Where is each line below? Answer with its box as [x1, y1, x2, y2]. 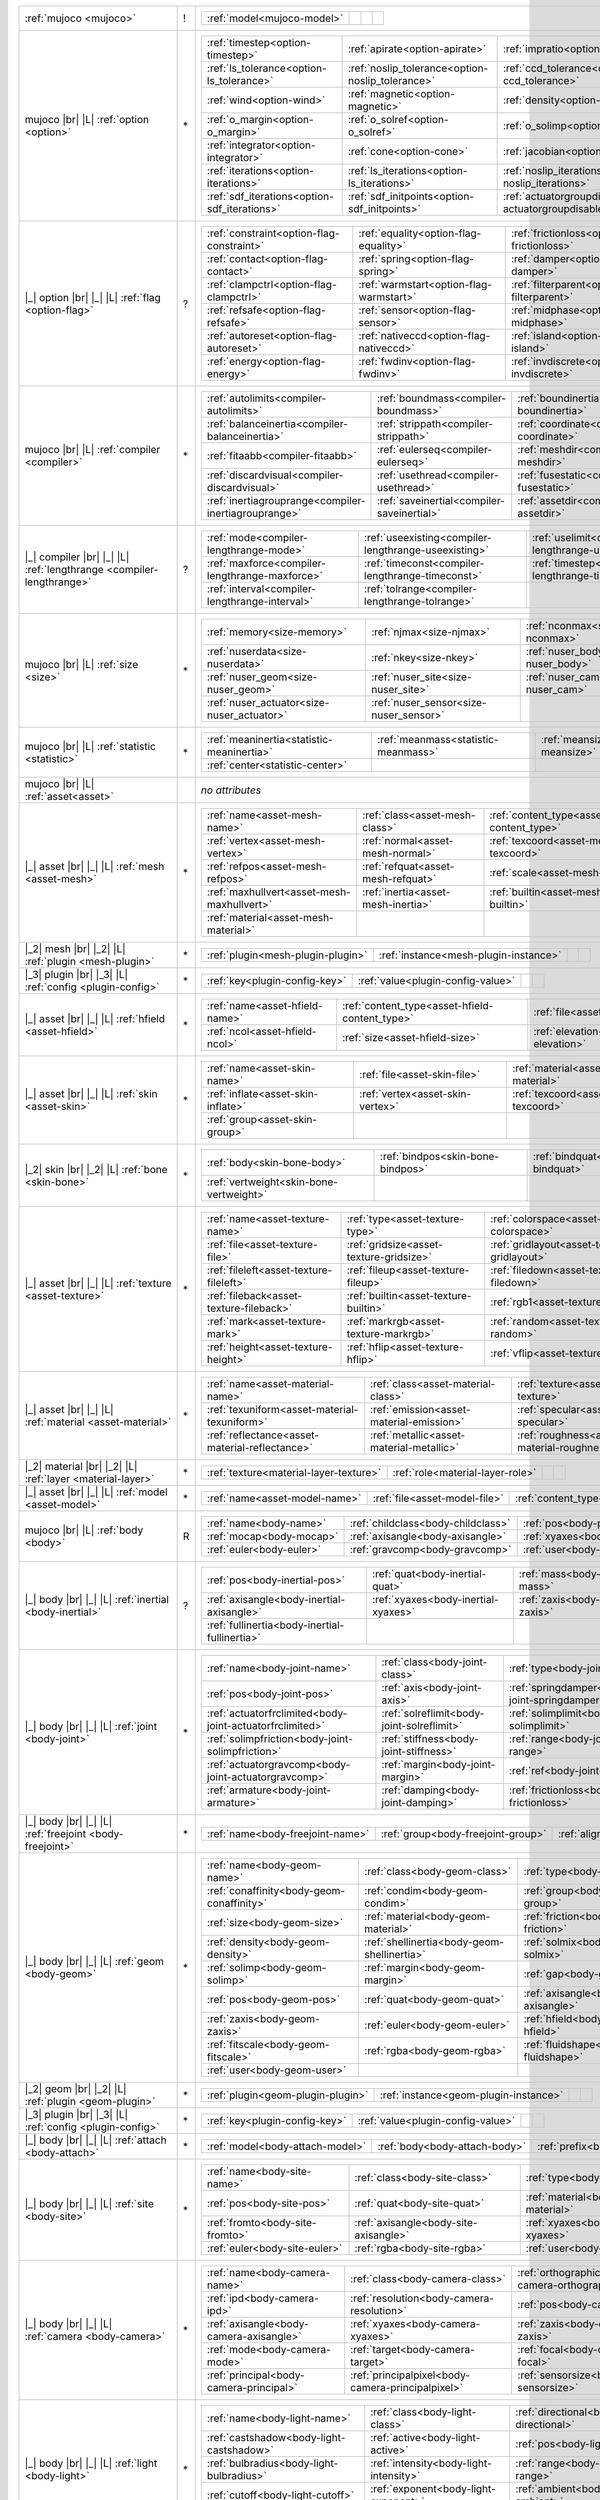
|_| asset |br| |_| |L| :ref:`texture [24, 1276, 172, 1290]
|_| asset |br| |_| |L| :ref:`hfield [24, 1011, 165, 1025]
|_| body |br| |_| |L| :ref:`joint [24, 1719, 158, 1733]
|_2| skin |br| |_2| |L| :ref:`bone [24, 1162, 169, 1176]
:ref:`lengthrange [24, 563, 104, 576]
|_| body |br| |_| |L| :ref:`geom [24, 1955, 164, 1968]
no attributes [200, 783, 262, 797]
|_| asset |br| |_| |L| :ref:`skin [24, 1087, 158, 1100]
